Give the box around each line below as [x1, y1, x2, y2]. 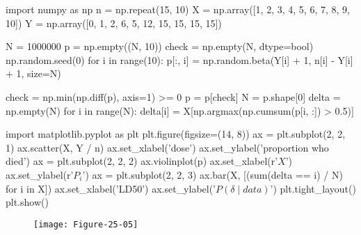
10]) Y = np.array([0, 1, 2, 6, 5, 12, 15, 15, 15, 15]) [6, 15, 222, 30]
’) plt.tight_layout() [270, 181, 356, 195]
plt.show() [6, 195, 49, 209]
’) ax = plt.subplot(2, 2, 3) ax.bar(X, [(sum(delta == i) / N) [82, 167, 343, 181]
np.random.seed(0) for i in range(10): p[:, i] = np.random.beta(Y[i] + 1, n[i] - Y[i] [6, 52, 353, 67]
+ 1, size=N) [6, 66, 61, 81]
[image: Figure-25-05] [33, 219, 138, 229]
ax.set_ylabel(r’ [6, 167, 74, 181]
